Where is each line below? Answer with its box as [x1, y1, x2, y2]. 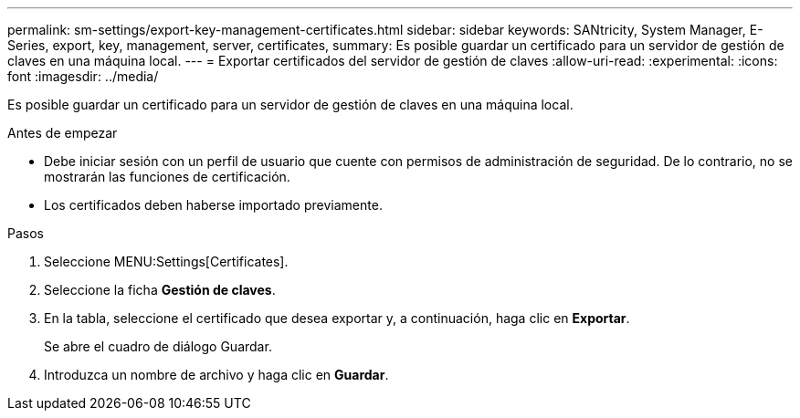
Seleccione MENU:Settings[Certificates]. [44, 254, 289, 269]
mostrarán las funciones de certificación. [44, 169, 290, 184]
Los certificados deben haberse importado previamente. [44, 197, 383, 213]
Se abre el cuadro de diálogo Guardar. [44, 339, 272, 354]
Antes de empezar [7, 125, 118, 141]
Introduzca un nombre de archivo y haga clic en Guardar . [44, 367, 389, 382]
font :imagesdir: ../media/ [7, 68, 159, 84]
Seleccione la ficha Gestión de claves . [44, 282, 276, 298]
